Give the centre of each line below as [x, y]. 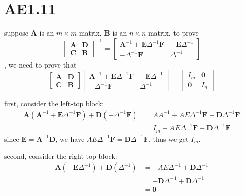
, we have [70, 138]
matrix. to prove [173, 33]
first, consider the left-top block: [54, 103]
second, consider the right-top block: [61, 156]
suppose [16, 33]
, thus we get [168, 138]
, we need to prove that [40, 64]
